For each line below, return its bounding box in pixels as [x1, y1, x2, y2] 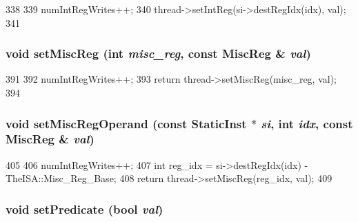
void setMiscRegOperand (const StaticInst [6, 114, 247, 132]
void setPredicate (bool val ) [6, 200, 163, 217]
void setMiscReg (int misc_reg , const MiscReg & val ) [6, 45, 311, 62]
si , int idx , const [261, 114, 353, 132]
